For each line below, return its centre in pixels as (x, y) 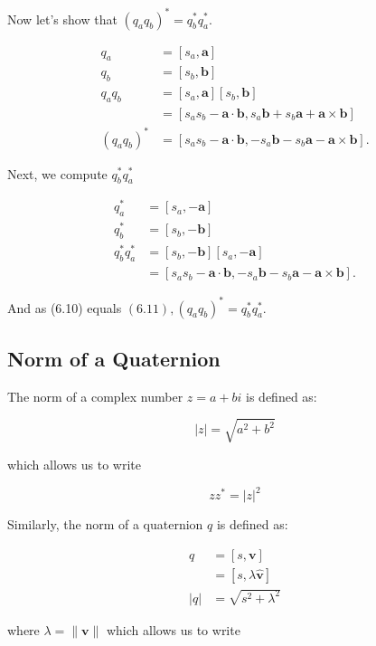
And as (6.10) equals (65, 307)
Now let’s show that (62, 19)
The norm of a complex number (95, 396)
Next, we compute (57, 173)
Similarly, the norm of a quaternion (105, 524)
